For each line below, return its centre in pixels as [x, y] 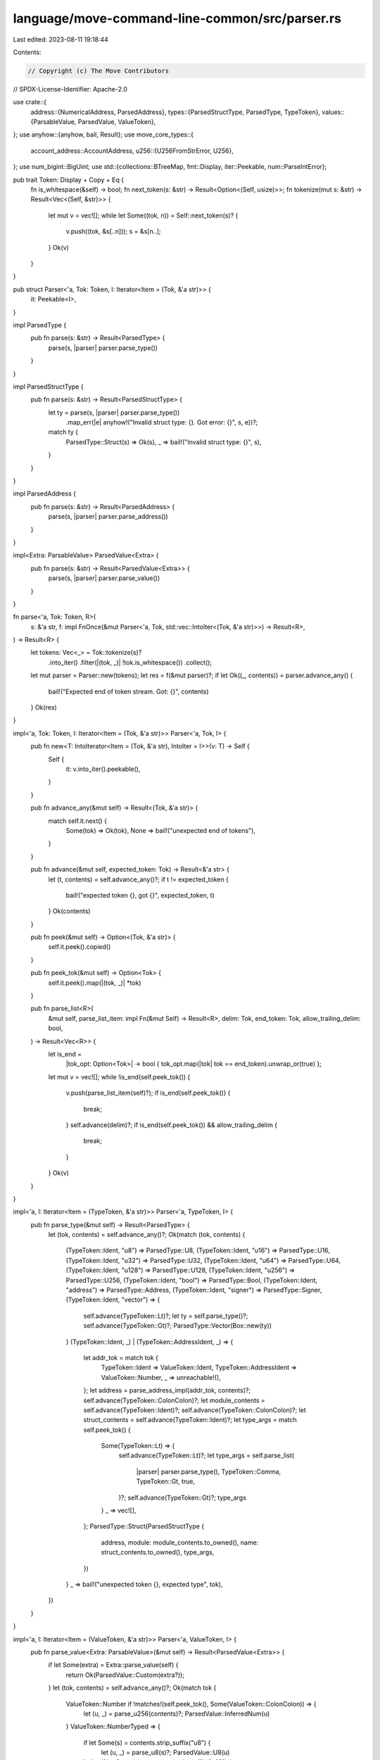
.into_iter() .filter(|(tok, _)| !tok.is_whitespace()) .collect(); [130, 662]
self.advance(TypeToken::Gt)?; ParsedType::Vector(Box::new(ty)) [178, 1326]
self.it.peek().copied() [80, 947]
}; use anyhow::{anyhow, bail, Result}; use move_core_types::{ [103, 134]
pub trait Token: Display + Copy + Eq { [69, 180]
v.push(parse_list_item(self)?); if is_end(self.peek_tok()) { [148, 1093]
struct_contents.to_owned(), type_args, [158, 1552]
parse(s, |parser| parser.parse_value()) [104, 578]
